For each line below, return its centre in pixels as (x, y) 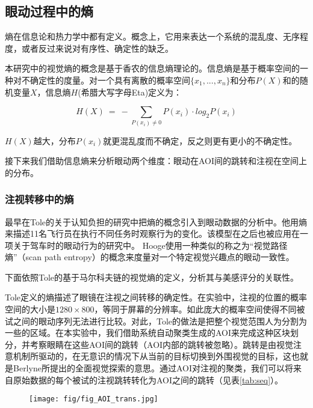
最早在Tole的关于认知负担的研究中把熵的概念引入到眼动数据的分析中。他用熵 (156, 221)
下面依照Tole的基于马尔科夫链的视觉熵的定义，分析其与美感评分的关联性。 (152, 277)
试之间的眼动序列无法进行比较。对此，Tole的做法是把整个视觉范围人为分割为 (156, 321)
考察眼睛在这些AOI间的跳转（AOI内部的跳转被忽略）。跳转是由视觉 (162, 344)
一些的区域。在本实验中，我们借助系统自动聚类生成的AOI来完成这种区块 (148, 333)
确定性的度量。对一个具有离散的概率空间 (110, 80)
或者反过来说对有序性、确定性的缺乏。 (97, 48)
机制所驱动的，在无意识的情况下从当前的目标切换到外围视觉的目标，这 (152, 356)
